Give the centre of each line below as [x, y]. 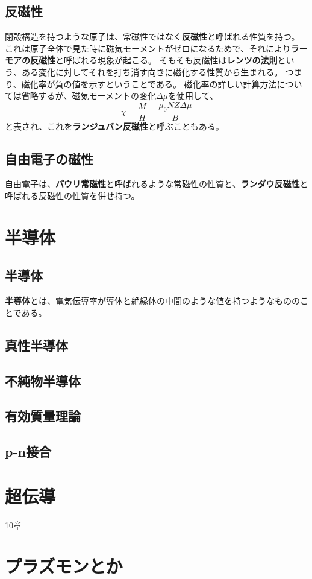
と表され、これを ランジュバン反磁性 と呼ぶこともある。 [114, 126]
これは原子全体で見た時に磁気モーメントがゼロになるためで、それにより [148, 48]
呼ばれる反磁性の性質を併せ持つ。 [72, 195]
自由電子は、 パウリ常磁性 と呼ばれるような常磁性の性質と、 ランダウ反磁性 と [157, 184]
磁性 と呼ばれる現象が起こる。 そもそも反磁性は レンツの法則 [158, 60]
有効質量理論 [43, 416]
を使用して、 [193, 96]
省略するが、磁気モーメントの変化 [89, 96]
